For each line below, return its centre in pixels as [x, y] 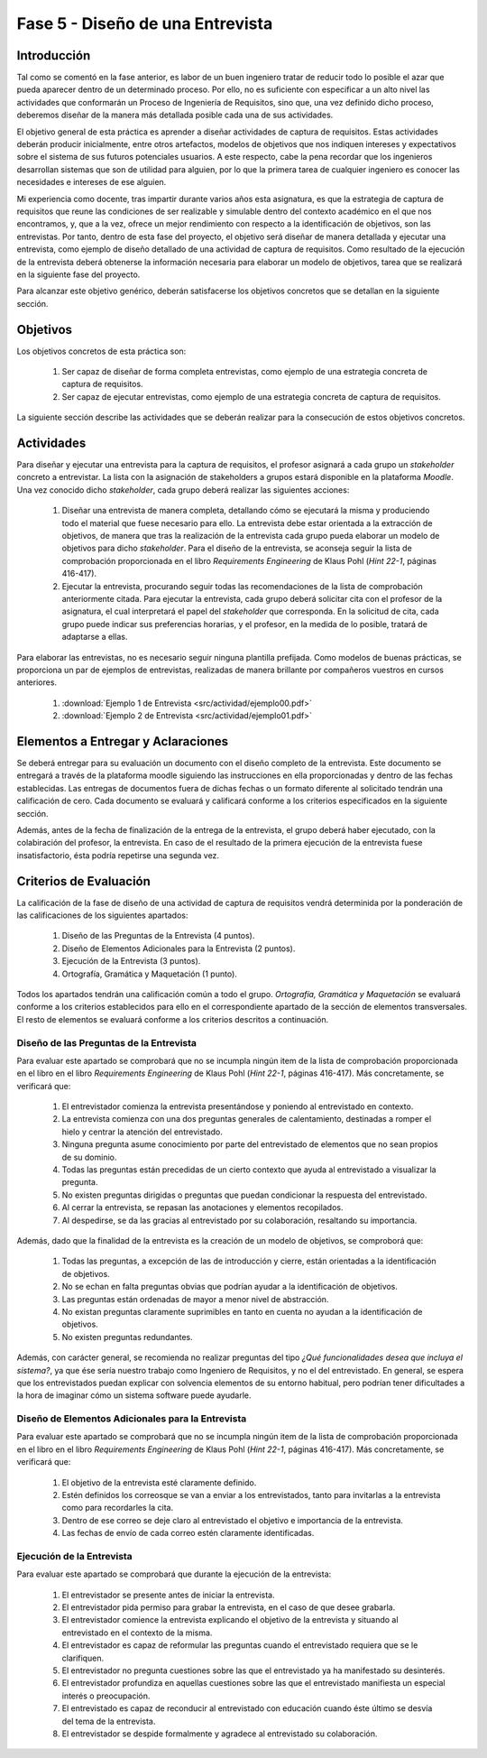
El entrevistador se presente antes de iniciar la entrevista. [168, 1595]
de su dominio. [89, 1157]
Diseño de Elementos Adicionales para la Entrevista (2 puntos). [179, 948]
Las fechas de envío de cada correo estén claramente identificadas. [188, 1533]
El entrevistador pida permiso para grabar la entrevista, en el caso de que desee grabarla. [229, 1607]
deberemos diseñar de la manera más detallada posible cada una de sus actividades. [175, 115]
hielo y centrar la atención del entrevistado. [142, 1132]
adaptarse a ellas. [95, 637]
